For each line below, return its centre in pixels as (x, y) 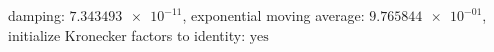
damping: (36, 15)
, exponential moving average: (273, 15)
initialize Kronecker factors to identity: (127, 34)
